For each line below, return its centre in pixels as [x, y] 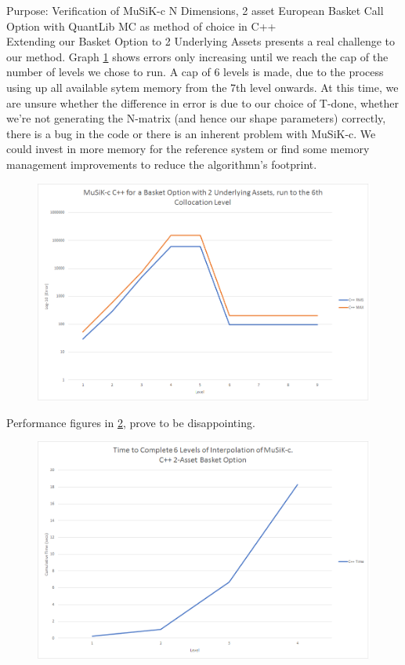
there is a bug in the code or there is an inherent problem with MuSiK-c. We [191, 133]
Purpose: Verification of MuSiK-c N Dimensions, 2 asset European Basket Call [195, 10]
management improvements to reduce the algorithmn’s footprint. [162, 164]
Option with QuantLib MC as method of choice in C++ [141, 26]
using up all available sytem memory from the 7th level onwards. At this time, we [202, 87]
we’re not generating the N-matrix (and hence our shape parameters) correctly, [196, 118]
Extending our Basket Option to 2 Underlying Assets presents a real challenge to [201, 41]
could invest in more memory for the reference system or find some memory [188, 149]
